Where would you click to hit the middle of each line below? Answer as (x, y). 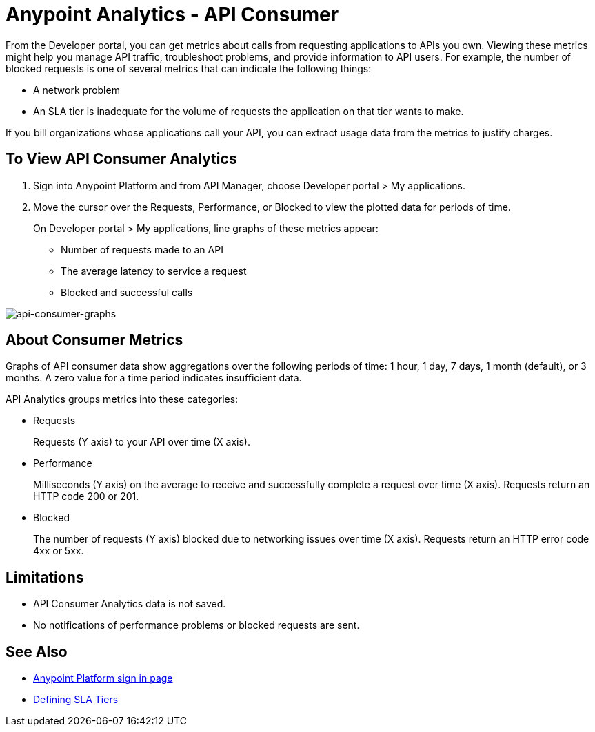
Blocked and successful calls (127, 292)
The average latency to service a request (154, 271)
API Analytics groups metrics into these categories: (122, 399)
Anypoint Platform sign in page (103, 678)
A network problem (77, 90)
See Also (37, 651)
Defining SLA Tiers (76, 700)
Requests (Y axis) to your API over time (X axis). (142, 442)
